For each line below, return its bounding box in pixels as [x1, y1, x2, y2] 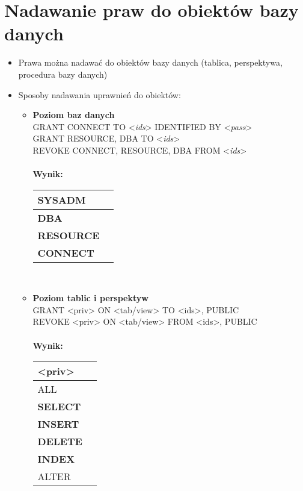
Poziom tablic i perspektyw [32, 292, 148, 304]
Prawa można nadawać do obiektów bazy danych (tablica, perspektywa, [18, 56, 283, 69]
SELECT [37, 399, 81, 414]
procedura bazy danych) [18, 67, 108, 80]
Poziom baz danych [32, 108, 115, 121]
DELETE [37, 434, 82, 449]
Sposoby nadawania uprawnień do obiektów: [18, 88, 181, 101]
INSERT [37, 417, 79, 431]
